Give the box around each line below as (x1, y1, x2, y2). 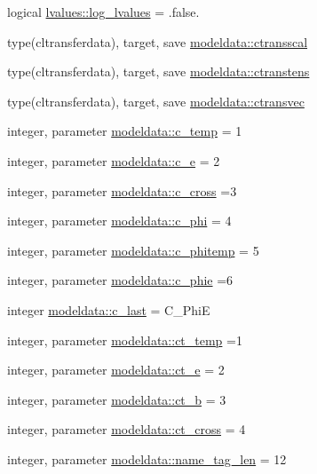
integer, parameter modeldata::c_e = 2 (7, 151, 220, 170)
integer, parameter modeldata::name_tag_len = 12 (7, 449, 287, 468)
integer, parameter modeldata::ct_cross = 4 (7, 420, 246, 438)
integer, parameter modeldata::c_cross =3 (7, 181, 237, 200)
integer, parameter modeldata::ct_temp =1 (7, 330, 242, 349)
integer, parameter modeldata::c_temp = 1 (7, 122, 242, 140)
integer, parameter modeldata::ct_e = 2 (7, 360, 225, 379)
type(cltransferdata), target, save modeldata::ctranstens (7, 62, 310, 81)
